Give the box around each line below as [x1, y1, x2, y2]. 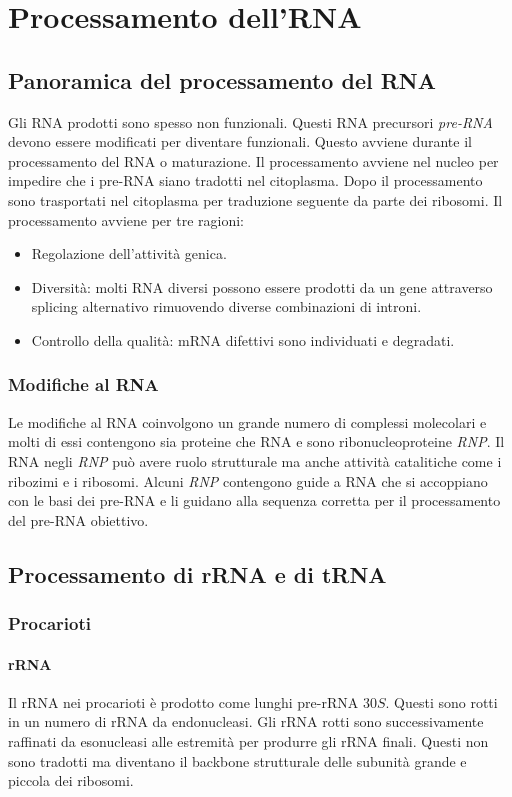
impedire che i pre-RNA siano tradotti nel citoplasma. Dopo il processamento [8, 170, 483, 191]
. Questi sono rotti [385, 691, 498, 712]
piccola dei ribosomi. [8, 770, 134, 791]
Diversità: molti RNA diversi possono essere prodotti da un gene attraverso [31, 276, 493, 297]
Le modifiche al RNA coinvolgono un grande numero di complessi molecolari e [8, 411, 487, 432]
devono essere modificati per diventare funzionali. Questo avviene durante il [8, 131, 472, 152]
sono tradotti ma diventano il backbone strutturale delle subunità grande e [8, 750, 467, 771]
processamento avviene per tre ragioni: [8, 209, 244, 230]
